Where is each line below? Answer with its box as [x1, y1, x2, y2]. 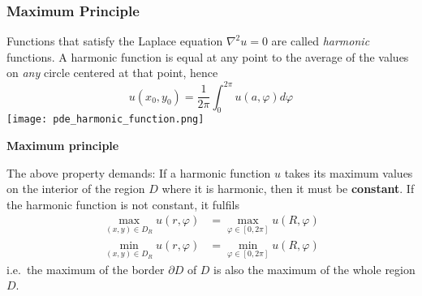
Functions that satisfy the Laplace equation [6, 32, 223, 49]
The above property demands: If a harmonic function [6, 164, 271, 181]
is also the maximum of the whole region [213, 260, 416, 277]
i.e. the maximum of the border [6, 260, 165, 277]
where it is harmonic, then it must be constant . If [161, 180, 415, 197]
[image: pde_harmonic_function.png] [6, 114, 205, 126]
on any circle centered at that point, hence [6, 64, 218, 81]
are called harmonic [271, 32, 370, 49]
